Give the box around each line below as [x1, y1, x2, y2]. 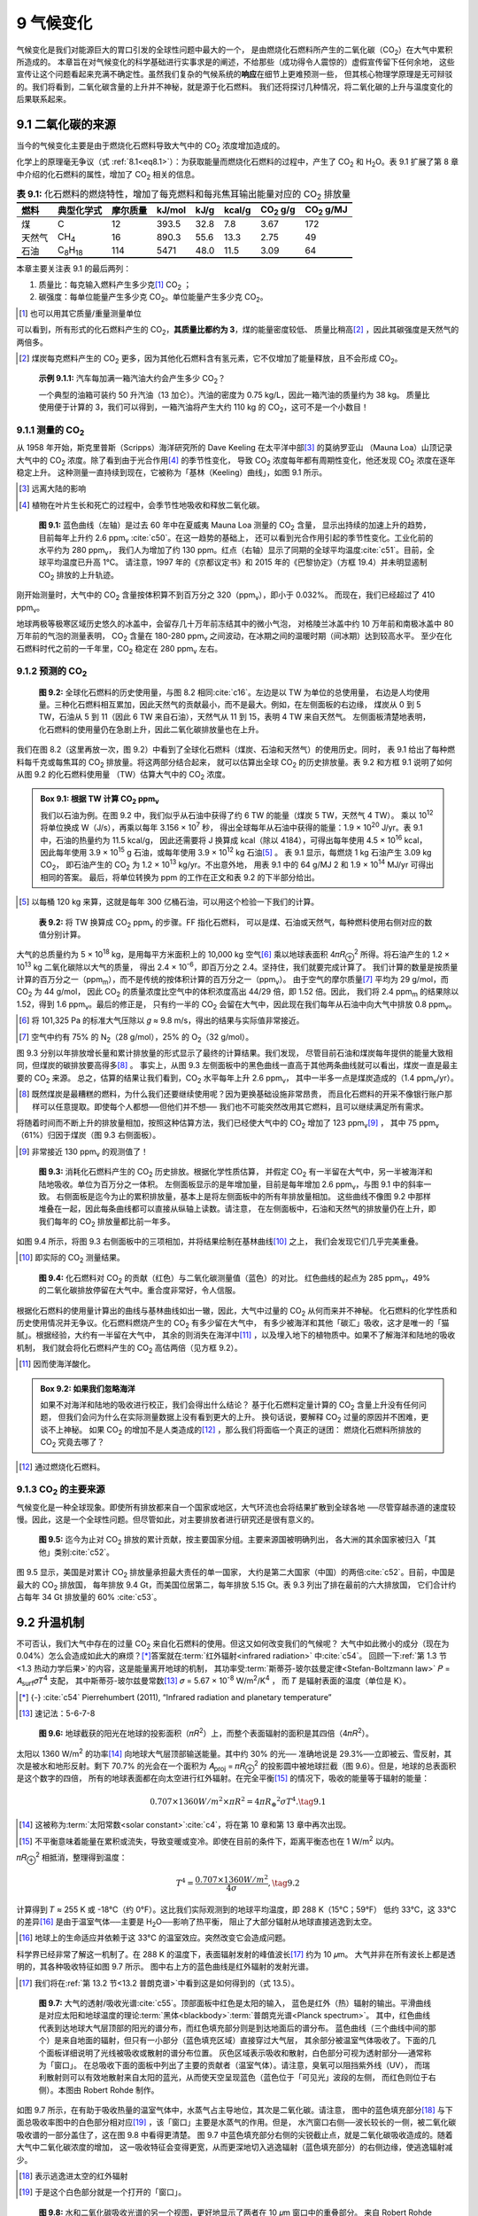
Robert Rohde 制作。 [82, 2084, 159, 2095]
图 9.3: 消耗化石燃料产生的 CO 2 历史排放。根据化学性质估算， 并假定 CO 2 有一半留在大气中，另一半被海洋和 [38, 1167, 433, 1179]
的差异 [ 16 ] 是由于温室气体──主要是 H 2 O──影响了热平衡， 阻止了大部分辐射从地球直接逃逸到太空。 [16, 1916, 377, 1929]
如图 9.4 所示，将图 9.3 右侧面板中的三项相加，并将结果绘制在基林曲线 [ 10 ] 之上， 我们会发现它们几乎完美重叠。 [16, 1237, 424, 1247]
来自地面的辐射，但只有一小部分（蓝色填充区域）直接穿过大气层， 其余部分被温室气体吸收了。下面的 [61, 2035, 428, 2046]
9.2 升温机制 [16, 1614, 85, 1630]
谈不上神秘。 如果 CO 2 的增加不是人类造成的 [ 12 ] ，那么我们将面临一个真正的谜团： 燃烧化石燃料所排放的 [40, 1424, 422, 1437]
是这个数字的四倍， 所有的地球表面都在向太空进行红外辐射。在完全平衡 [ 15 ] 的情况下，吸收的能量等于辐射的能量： [16, 1773, 430, 1783]
